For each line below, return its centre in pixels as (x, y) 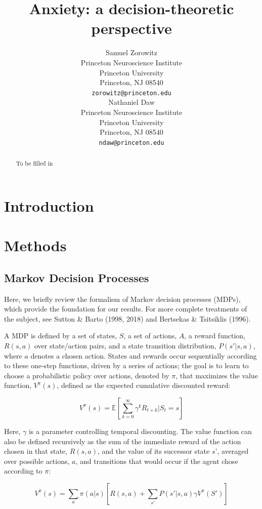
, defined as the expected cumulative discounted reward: (144, 385)
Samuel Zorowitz (132, 52)
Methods (35, 245)
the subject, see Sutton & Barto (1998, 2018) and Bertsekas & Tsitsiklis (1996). (127, 318)
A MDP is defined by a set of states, (61, 336)
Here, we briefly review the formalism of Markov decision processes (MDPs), (122, 299)
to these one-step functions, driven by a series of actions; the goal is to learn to (126, 365)
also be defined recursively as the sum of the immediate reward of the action (123, 441)
